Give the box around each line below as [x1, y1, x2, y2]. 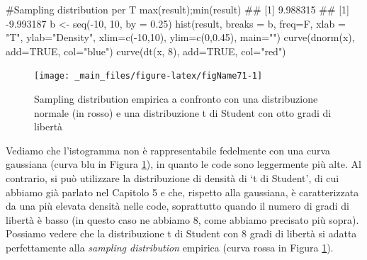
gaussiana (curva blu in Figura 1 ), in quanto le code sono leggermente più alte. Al [6, 157, 361, 171]
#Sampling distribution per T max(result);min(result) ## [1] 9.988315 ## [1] [6, 2, 349, 16]
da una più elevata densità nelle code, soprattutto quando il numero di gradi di [6, 198, 349, 213]
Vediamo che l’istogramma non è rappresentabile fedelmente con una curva [6, 142, 331, 157]
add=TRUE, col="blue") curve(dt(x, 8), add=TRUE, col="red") [6, 43, 286, 58]
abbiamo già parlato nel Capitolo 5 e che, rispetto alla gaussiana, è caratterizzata [6, 184, 359, 199]
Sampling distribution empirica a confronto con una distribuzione [34, 91, 318, 106]
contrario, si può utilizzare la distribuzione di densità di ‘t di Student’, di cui [6, 171, 339, 185]
